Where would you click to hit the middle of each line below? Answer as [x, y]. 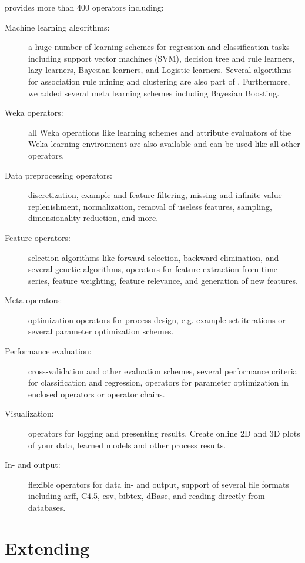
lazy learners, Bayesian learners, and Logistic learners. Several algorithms [160, 70]
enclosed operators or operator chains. [97, 393]
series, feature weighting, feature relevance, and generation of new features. [163, 280]
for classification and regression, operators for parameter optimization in [158, 382]
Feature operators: [38, 237]
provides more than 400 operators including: [84, 7]
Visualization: [29, 413]
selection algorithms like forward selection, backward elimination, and [154, 257]
